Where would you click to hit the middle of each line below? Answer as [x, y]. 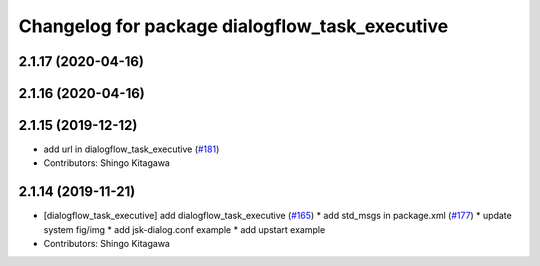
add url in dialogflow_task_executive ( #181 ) [131, 149]
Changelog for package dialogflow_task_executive [233, 26]
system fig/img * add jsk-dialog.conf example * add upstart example [184, 229]
